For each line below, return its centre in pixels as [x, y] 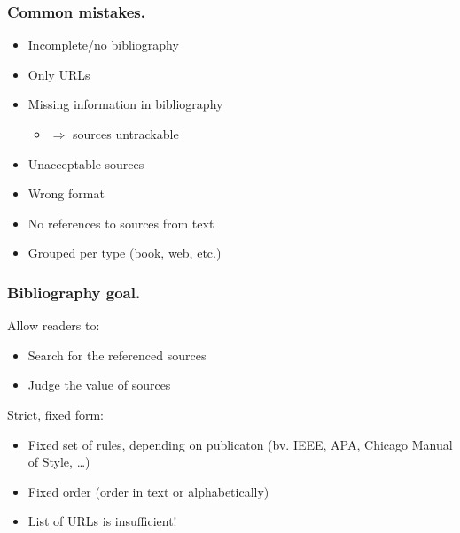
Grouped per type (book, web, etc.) [125, 253]
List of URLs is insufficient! [102, 521]
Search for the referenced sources [117, 355]
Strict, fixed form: [55, 414]
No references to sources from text [121, 223]
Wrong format [66, 193]
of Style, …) [59, 462]
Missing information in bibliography [125, 104]
